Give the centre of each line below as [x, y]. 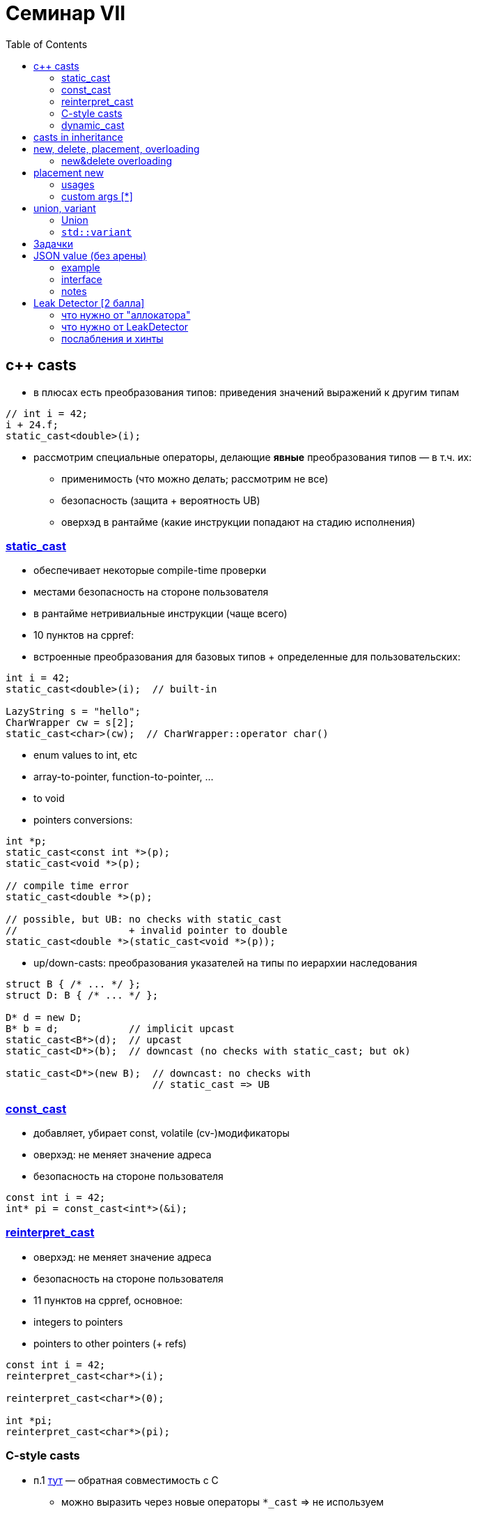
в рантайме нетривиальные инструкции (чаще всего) [161, 614]
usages [78, 184]
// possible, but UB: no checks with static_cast [144, 919]
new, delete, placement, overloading [117, 149]
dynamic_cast [93, 125]
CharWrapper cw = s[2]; [70, 723]
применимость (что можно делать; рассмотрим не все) [195, 478]
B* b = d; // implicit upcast [120, 1029]
